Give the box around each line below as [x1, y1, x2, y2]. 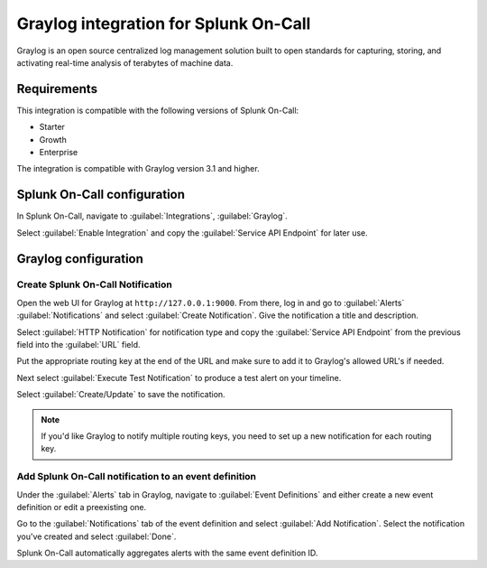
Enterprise [39, 147, 78, 158]
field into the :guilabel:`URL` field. [16, 340, 141, 350]
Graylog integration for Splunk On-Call [16, 14, 311, 33]
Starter [39, 122, 65, 133]
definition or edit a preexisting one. [16, 501, 147, 512]
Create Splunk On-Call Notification [16, 278, 173, 291]
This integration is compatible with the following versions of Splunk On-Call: [16, 105, 299, 116]
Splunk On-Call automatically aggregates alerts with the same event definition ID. [16, 547, 318, 559]
